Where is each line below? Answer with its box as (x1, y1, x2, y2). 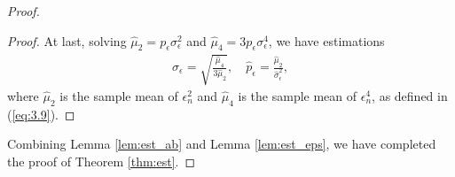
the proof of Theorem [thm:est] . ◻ (7, 151, 196, 170)
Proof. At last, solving (7, 31, 127, 50)
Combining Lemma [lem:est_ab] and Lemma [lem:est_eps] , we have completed (7, 135, 436, 153)
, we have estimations (268, 31, 385, 50)
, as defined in (372, 86, 448, 104)
